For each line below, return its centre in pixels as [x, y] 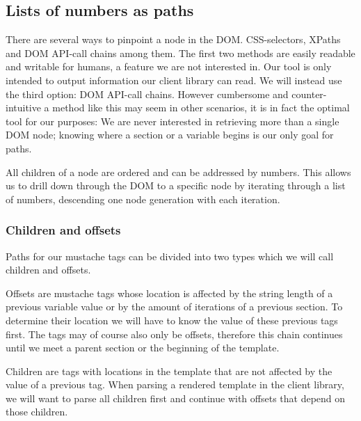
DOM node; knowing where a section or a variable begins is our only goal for [170, 135]
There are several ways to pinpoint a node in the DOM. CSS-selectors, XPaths [173, 39]
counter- [309, 94]
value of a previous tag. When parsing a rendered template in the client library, [175, 384]
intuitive [23, 108]
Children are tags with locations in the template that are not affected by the [169, 371]
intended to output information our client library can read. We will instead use [174, 80]
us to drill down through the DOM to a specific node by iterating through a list [176, 185]
